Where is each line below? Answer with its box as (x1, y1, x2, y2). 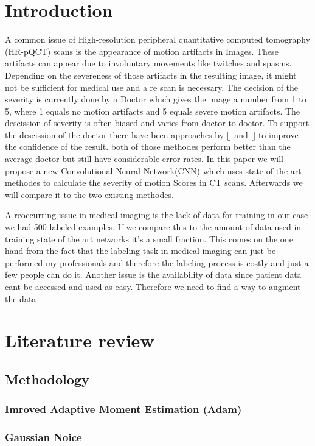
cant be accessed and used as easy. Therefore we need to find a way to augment (5, 280, 301, 292)
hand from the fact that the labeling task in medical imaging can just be (5, 244, 276, 257)
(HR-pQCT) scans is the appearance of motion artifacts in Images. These (5, 44, 279, 57)
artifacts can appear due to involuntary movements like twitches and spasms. (5, 57, 292, 69)
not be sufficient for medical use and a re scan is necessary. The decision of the (5, 80, 299, 93)
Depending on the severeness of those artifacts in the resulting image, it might (5, 68, 297, 81)
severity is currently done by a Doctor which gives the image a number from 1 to (5, 93, 306, 105)
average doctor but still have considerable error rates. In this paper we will (5, 152, 283, 165)
